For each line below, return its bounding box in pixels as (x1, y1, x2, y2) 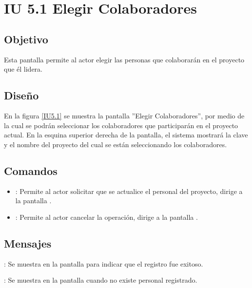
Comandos (4, 163, 58, 178)
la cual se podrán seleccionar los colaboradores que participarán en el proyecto (4, 120, 238, 130)
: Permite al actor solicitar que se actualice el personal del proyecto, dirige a (15, 186, 243, 196)
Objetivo (4, 31, 48, 46)
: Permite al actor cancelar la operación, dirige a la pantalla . (15, 211, 198, 222)
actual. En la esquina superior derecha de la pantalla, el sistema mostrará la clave (4, 130, 248, 140)
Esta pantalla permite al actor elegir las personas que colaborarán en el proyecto (4, 54, 245, 64)
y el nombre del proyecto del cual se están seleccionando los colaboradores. (4, 139, 227, 149)
